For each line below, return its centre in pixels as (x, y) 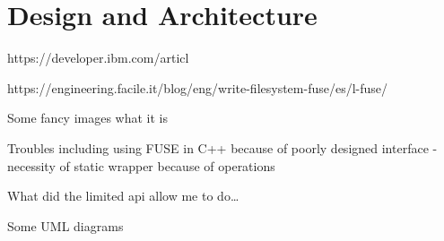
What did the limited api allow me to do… (123, 196)
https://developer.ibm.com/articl (98, 58)
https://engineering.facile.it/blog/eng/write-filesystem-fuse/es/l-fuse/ (198, 87)
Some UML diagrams (65, 225)
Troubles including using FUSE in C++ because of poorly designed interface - (222, 147)
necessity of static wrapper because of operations (141, 165)
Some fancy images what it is (88, 118)
